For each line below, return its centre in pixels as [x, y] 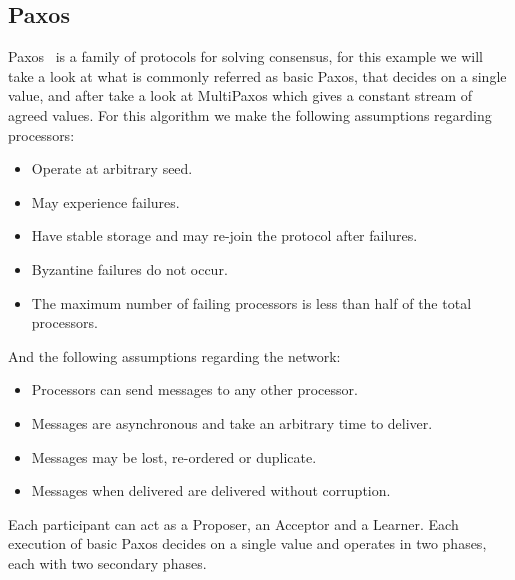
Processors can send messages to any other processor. [194, 389]
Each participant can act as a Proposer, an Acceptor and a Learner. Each [233, 523]
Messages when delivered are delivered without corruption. [211, 490]
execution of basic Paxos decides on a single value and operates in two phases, [247, 543]
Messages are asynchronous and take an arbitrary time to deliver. [232, 422]
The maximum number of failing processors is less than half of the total [251, 302]
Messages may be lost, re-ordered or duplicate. [174, 456]
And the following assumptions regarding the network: [174, 355]
